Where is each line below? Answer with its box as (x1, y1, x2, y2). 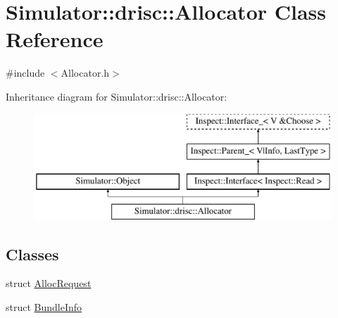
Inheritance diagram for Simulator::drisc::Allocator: (6, 89, 227, 103)
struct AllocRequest (6, 276, 92, 291)
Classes (6, 243, 59, 265)
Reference (6, 25, 104, 53)
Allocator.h (61, 65, 110, 80)
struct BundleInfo (6, 300, 82, 314)
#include (6, 65, 45, 80)
